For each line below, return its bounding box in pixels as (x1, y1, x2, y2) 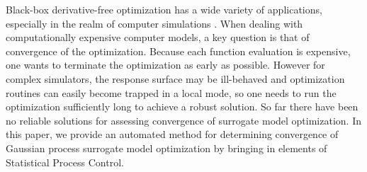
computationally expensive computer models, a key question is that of (6, 30, 310, 45)
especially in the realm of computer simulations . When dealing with (6, 16, 303, 30)
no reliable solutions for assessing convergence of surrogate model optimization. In (6, 113, 361, 127)
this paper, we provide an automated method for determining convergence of (6, 127, 339, 142)
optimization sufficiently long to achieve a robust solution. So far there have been (6, 99, 358, 114)
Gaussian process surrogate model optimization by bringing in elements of (6, 140, 327, 155)
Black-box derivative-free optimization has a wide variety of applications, (6, 2, 322, 16)
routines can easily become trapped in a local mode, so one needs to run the (6, 85, 337, 100)
